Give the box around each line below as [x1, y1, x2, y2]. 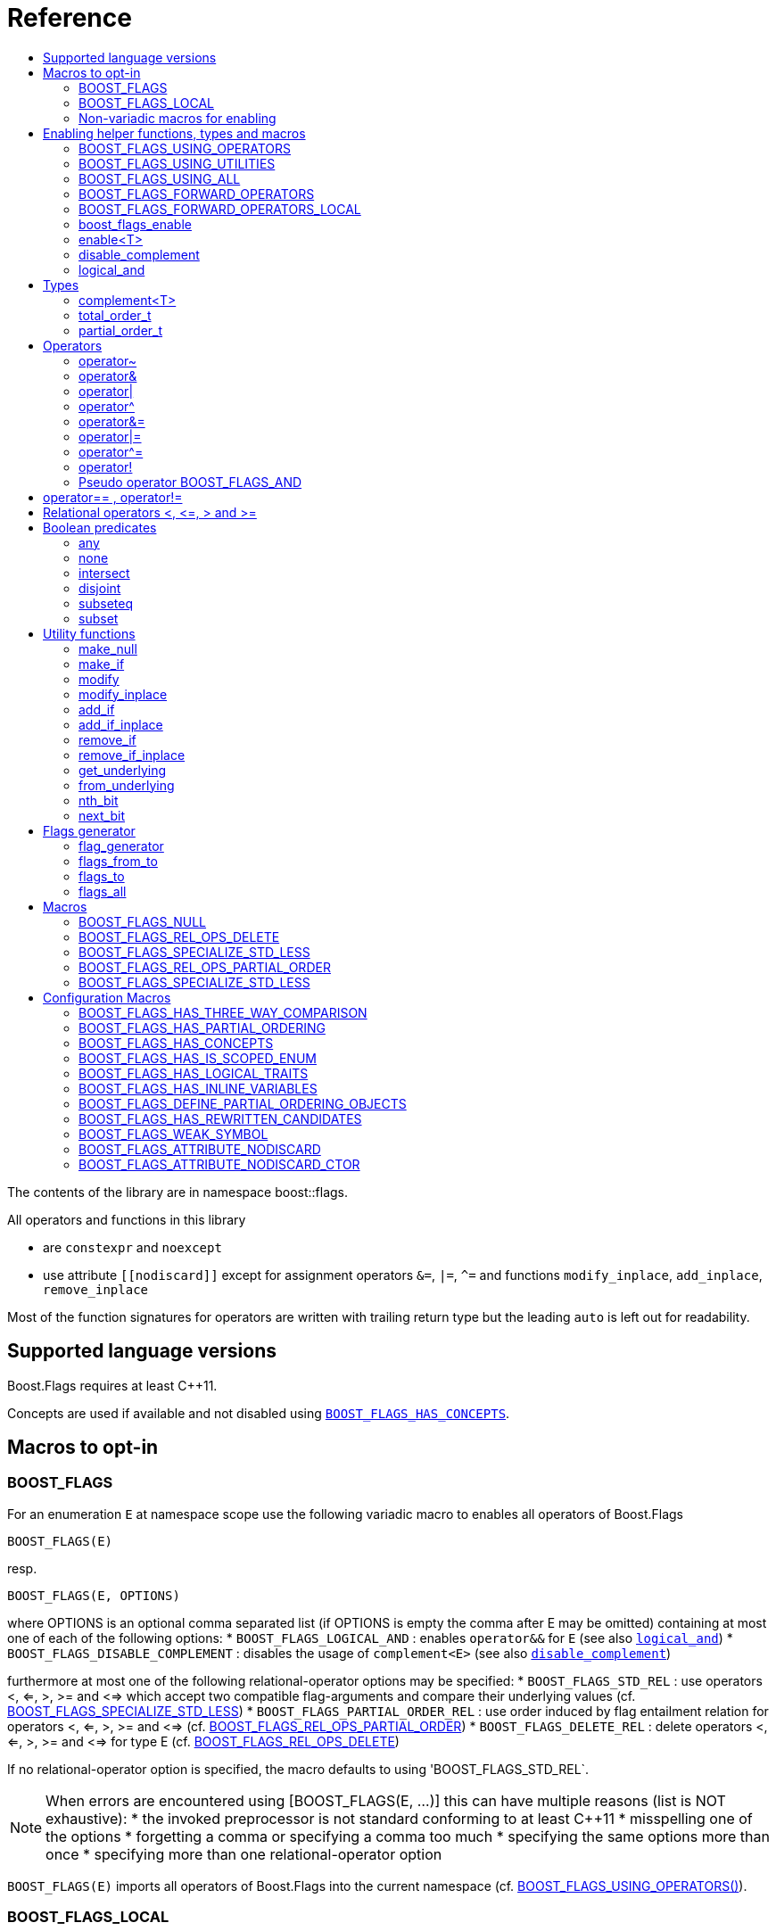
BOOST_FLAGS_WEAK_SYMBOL [78, 1126, 268, 1142]
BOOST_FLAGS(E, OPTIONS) [7, 1588, 180, 1603]
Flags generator [43, 822, 136, 838]
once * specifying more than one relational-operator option [45, 1844, 442, 1863]
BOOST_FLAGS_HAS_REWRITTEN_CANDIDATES [78, 1110, 362, 1126]
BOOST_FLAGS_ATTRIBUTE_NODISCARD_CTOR [78, 1156, 360, 1172]
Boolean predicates [43, 519, 157, 535]
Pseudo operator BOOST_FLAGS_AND [78, 474, 302, 490]
